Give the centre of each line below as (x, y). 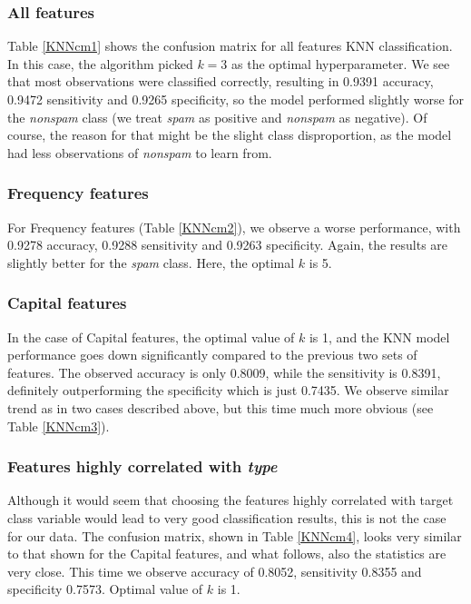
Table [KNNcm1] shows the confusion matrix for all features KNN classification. (230, 46)
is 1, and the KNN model (379, 337)
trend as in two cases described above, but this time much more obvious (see (221, 407)
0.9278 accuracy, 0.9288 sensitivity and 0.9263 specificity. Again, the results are (228, 245)
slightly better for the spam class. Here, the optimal (151, 262)
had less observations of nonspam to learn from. (140, 152)
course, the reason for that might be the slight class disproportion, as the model (230, 135)
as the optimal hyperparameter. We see (341, 63)
